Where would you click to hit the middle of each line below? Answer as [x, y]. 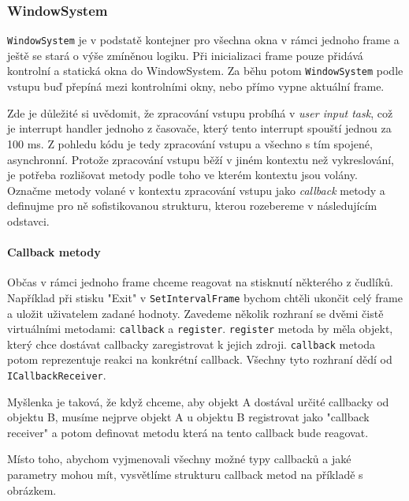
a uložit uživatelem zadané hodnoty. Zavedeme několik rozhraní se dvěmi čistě [195, 313]
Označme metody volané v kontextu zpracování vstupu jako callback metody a [196, 190]
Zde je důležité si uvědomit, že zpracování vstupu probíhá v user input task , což [200, 112]
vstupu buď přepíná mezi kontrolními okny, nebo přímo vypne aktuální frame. [196, 86]
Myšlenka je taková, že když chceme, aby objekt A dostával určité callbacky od [198, 401]
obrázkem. [32, 490]
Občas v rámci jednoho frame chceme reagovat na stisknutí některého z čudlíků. [200, 282]
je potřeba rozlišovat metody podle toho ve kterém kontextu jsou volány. [182, 175]
